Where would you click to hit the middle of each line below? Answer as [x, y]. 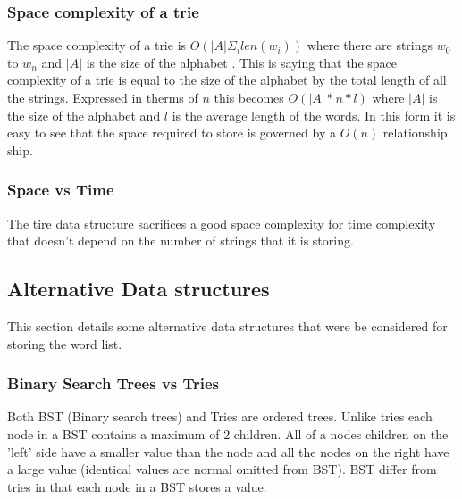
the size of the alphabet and [84, 115]
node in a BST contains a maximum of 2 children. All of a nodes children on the [228, 433]
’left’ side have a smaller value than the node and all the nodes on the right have [228, 451]
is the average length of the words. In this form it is [314, 115]
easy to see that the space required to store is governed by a [172, 133]
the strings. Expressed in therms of [103, 97]
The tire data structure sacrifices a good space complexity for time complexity [222, 223]
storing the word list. [65, 343]
